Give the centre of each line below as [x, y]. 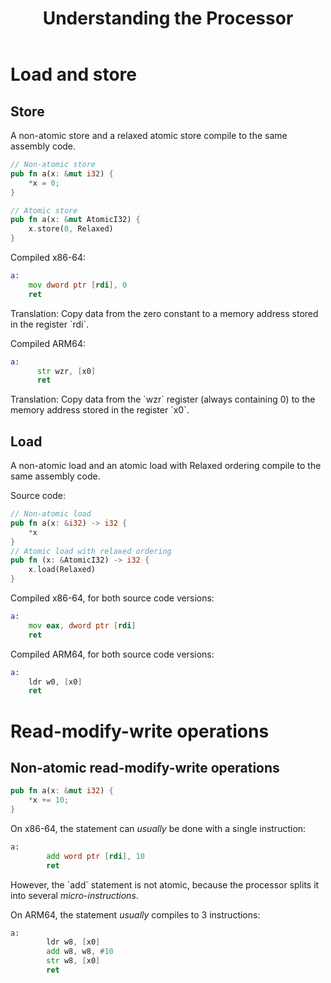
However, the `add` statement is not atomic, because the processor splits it [165, 884]
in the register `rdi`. [50, 324]
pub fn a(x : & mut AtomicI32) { [75, 220]
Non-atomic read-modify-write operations [145, 767]
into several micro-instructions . [74, 895]
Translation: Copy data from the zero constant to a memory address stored [164, 313]
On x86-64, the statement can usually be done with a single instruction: [158, 828]
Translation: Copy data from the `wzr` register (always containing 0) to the [163, 399]
